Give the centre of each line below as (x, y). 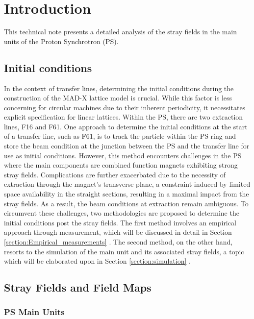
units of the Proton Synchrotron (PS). (61, 41)
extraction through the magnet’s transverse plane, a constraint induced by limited (127, 184)
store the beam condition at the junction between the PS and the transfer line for (127, 146)
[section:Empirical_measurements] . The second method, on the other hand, (118, 242)
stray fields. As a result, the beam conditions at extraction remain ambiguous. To (126, 203)
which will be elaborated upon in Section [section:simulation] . (97, 261)
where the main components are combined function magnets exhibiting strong (121, 165)
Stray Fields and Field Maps (78, 287)
